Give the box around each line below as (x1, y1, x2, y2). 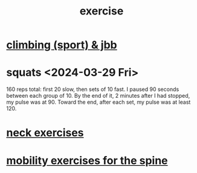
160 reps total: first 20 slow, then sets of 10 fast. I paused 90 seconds (6, 86, 179, 93)
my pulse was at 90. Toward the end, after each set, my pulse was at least (6, 98, 191, 106)
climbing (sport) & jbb (6, 38, 117, 52)
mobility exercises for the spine (6, 154, 168, 167)
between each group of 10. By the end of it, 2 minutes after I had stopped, (6, 92, 190, 99)
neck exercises (6, 126, 84, 140)
